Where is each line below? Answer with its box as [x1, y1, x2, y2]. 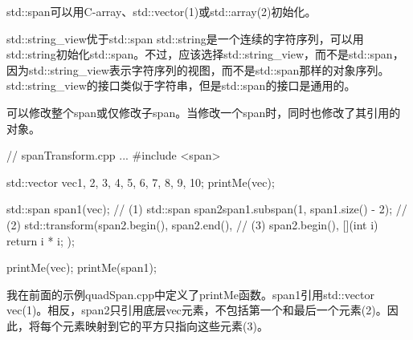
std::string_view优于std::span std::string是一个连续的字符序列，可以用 [6, 30, 364, 47]
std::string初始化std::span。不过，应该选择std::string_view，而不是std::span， [6, 46, 404, 63]
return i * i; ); [6, 232, 75, 249]
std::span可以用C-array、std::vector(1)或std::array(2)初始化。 [6, 3, 317, 19]
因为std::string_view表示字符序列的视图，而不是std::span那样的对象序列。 [6, 61, 390, 78]
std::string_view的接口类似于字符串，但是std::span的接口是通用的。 [6, 77, 356, 94]
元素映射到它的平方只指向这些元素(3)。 [62, 317, 268, 334]
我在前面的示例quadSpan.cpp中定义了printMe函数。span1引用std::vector [6, 285, 375, 302]
